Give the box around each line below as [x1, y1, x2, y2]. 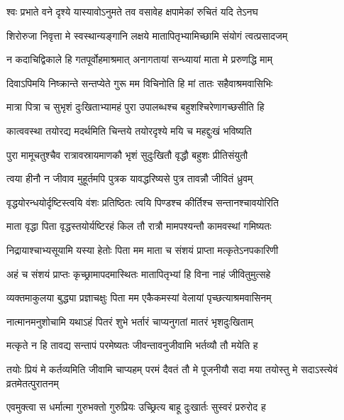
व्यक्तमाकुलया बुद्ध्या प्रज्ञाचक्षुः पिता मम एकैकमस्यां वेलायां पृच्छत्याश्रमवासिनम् [6, 290, 272, 305]
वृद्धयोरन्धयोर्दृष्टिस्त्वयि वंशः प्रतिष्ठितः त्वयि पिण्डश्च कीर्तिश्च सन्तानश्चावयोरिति [6, 194, 279, 209]
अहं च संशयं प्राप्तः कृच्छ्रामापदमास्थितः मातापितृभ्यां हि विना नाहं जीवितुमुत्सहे [6, 266, 271, 281]
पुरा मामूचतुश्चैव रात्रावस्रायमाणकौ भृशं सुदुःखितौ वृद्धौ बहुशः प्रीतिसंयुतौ [6, 147, 248, 162]
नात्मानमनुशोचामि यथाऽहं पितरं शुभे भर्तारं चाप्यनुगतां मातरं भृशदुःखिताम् [6, 314, 253, 328]
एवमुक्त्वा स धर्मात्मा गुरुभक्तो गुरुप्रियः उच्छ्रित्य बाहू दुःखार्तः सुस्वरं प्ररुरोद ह [6, 399, 266, 414]
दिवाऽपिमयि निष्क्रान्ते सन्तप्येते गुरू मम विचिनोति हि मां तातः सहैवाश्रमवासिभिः [6, 75, 273, 90]
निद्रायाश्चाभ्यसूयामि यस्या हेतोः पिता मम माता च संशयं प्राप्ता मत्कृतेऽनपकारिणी [6, 242, 279, 257]
